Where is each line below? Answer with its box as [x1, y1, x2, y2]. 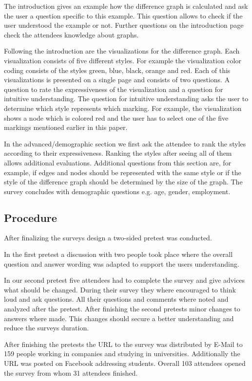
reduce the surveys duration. [4, 323, 89, 333]
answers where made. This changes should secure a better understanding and [4, 313, 234, 323]
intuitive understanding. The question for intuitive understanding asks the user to [4, 93, 249, 104]
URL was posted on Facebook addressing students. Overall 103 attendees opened [4, 358, 246, 368]
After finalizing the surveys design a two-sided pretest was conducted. [4, 233, 212, 243]
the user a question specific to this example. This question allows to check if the [4, 10, 243, 20]
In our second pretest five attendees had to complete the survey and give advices [4, 275, 245, 285]
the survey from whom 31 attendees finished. [4, 367, 138, 378]
